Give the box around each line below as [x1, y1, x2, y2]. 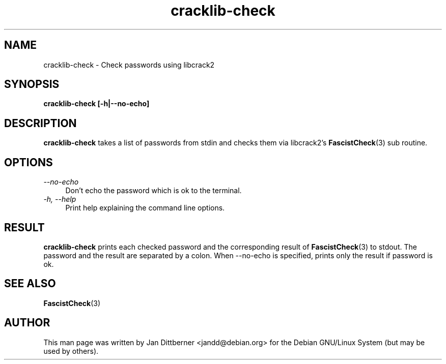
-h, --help [43, 195, 76, 204]
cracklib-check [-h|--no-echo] [43, 99, 150, 108]
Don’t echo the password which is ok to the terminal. [65, 186, 242, 195]
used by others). [43, 346, 99, 355]
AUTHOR [4, 316, 50, 329]
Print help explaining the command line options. [65, 203, 225, 213]
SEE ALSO [4, 277, 56, 290]
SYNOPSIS [4, 78, 60, 91]
